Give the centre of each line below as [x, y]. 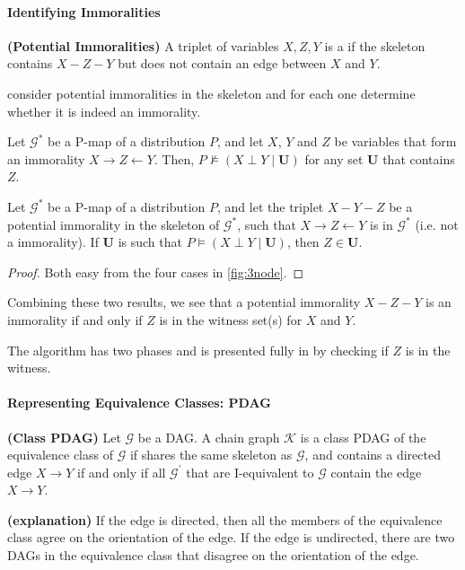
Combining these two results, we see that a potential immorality [184, 302]
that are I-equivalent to [250, 472]
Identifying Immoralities [84, 11]
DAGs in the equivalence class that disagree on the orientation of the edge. [213, 555]
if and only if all [122, 472]
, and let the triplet [271, 206]
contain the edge [376, 472]
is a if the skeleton [375, 45]
